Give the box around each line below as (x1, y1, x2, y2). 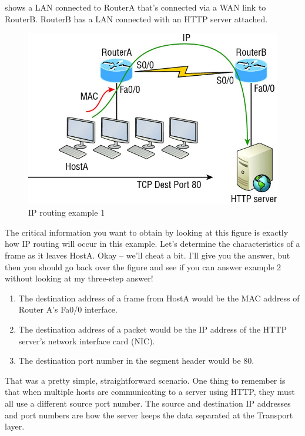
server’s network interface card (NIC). (18, 334, 155, 347)
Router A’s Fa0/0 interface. (18, 303, 118, 316)
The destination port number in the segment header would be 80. (18, 354, 254, 367)
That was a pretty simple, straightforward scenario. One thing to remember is (5, 374, 286, 386)
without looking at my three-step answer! (5, 272, 153, 284)
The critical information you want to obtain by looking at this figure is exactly (5, 226, 289, 238)
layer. (5, 420, 25, 432)
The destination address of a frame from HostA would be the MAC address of (18, 291, 300, 304)
